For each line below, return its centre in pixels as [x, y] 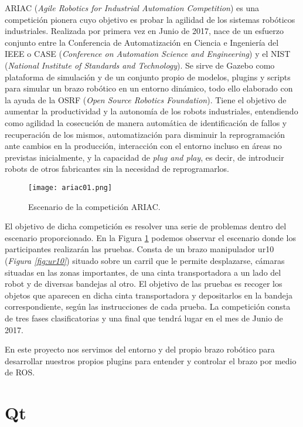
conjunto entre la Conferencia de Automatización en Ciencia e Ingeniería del [142, 42]
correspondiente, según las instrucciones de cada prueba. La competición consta [148, 306]
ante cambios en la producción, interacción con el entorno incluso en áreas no [143, 146]
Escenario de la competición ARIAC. [94, 206]
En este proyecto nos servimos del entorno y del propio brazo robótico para [140, 349]
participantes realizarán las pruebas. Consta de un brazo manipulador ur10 [139, 249]
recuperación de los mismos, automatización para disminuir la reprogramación [145, 134]
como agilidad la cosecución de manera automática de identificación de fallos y [146, 122]
